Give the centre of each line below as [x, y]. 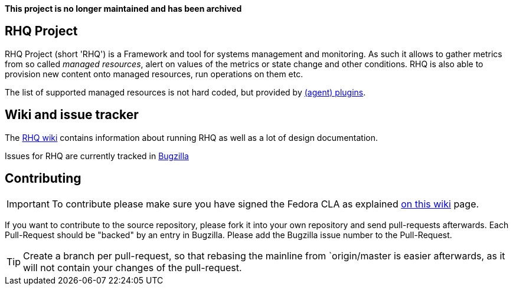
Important [28, 204]
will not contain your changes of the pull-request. [133, 267]
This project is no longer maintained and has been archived [123, 9]
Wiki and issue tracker [72, 115]
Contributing [43, 179]
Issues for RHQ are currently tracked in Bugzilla [97, 156]
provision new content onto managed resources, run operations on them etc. [154, 74]
